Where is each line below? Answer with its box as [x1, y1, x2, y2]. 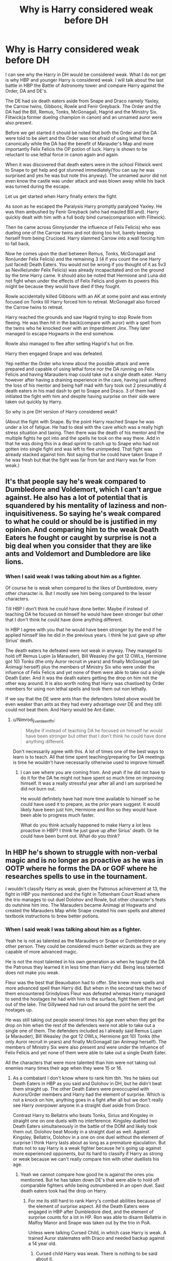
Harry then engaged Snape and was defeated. [5, 350, 104, 356]
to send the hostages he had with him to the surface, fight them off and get [5, 996, 164, 1002]
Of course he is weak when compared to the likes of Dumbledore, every [5, 585, 158, 591]
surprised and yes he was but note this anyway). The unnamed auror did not [5, 172, 167, 178]
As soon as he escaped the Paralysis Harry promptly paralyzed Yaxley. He [5, 203, 163, 209]
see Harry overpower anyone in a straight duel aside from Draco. [12, 1102, 150, 1108]
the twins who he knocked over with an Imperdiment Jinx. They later [5, 325, 150, 331]
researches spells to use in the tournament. [5, 872, 148, 880]
